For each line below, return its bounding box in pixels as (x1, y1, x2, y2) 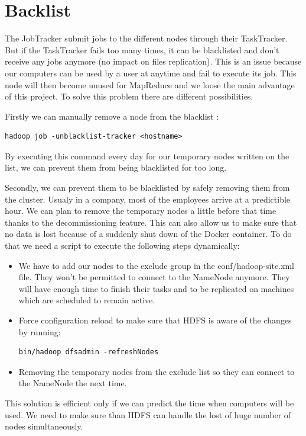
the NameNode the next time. (18, 377, 127, 389)
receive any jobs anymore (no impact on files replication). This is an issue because (5, 55, 302, 68)
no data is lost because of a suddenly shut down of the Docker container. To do (5, 227, 292, 240)
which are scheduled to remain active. (18, 294, 155, 306)
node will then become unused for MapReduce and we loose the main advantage (5, 78, 295, 91)
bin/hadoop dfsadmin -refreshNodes (18, 348, 159, 357)
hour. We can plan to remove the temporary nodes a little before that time (5, 204, 276, 217)
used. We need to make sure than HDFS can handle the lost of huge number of (5, 408, 291, 421)
